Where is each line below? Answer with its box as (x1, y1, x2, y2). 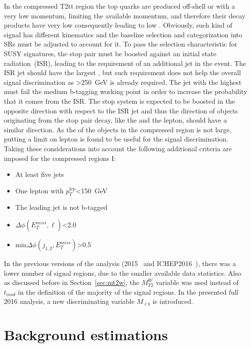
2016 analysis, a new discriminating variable (4, 296, 135, 306)
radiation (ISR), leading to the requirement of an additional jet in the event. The (4, 58, 246, 68)
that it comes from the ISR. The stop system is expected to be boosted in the (4, 95, 235, 106)
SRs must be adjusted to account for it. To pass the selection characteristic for (4, 39, 237, 49)
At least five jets (15, 169, 64, 179)
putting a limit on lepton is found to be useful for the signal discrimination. (4, 134, 229, 144)
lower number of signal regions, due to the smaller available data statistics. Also (4, 268, 241, 278)
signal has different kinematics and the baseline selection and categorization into (4, 29, 242, 39)
